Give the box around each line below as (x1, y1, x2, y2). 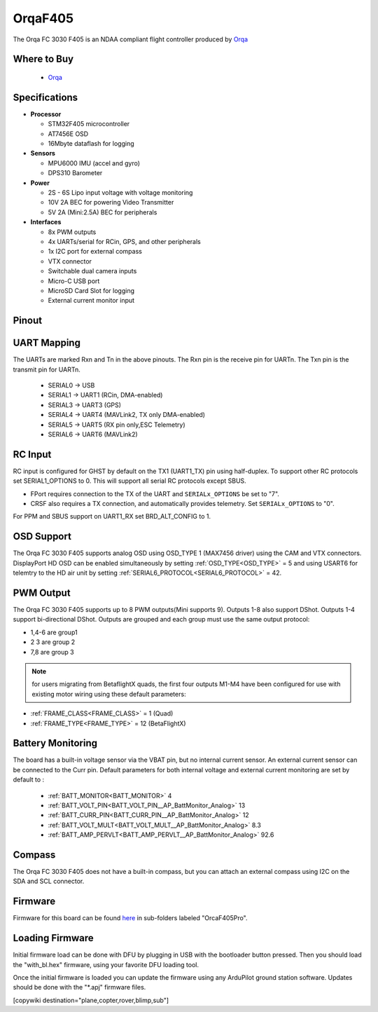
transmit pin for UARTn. (13, 365, 80, 374)
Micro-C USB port (48, 277, 100, 285)
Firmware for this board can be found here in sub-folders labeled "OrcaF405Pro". (13, 914, 248, 922)
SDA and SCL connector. (13, 877, 85, 886)
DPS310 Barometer (48, 169, 103, 177)
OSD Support (13, 531, 71, 542)
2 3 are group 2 (30, 638, 76, 646)
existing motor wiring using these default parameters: (31, 690, 186, 698)
